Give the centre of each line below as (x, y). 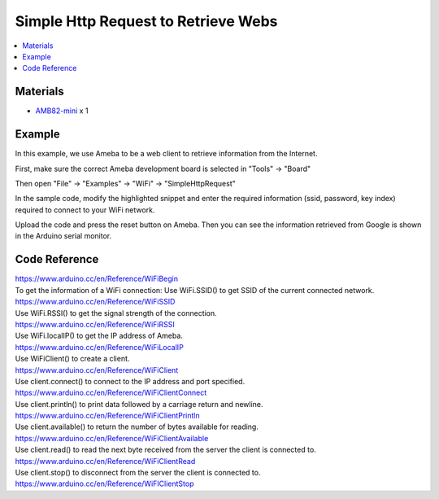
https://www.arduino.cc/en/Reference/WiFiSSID (95, 302)
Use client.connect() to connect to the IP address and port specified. (130, 381)
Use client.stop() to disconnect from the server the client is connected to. (138, 473)
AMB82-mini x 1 (62, 111)
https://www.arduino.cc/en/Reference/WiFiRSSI (95, 324)
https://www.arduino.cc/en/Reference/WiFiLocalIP (100, 347)
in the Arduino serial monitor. (63, 236)
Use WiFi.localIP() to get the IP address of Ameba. (99, 336)
